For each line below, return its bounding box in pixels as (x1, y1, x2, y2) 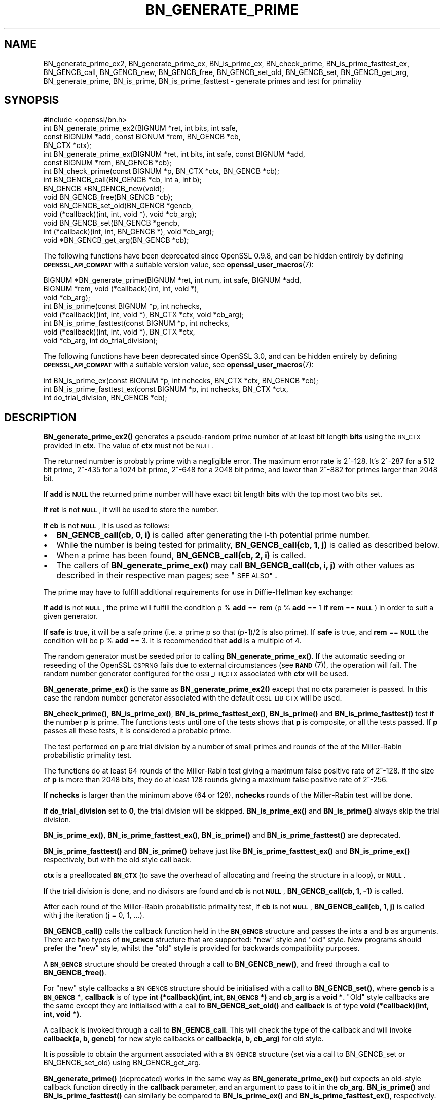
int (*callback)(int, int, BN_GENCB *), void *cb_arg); (43, 227, 214, 236)
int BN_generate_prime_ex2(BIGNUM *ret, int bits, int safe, (43, 124, 238, 133)
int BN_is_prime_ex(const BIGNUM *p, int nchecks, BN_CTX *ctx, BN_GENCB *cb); (43, 376, 318, 385)
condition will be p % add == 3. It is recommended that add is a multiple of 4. (43, 636, 302, 645)
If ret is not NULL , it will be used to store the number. (43, 505, 219, 514)
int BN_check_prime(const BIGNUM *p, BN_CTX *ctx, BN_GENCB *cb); (43, 167, 279, 176)
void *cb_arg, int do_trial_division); (43, 336, 158, 345)
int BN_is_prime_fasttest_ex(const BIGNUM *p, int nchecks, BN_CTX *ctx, (43, 385, 288, 394)
